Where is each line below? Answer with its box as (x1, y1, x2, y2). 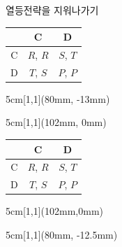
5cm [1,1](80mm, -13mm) (6, 91, 110, 106)
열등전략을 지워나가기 (6, 3, 99, 17)
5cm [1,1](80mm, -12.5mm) (6, 227, 118, 241)
